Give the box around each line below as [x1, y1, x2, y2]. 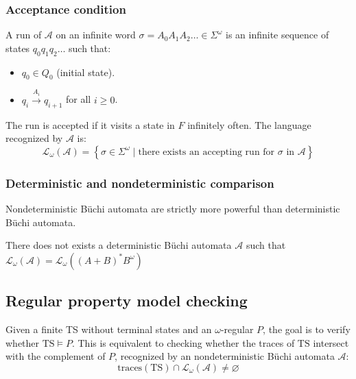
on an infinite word [56, 27, 136, 42]
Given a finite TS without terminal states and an [5, 322, 212, 337]
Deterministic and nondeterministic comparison [5, 174, 274, 191]
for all [66, 92, 91, 106]
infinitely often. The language [187, 117, 311, 132]
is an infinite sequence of [225, 27, 329, 42]
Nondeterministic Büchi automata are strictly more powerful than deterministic [5, 201, 340, 216]
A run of [5, 27, 42, 42]
